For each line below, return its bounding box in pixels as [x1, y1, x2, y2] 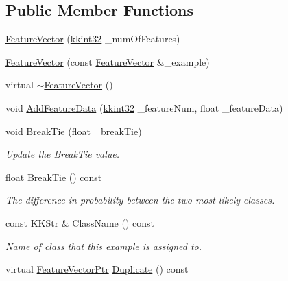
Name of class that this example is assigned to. [5, 239, 202, 253]
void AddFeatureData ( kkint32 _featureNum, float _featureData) [5, 100, 283, 114]
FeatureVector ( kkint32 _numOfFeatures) [5, 32, 180, 46]
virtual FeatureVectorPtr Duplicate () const [5, 262, 189, 276]
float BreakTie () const [5, 169, 102, 184]
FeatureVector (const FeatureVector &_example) [5, 54, 210, 69]
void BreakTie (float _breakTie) [5, 123, 142, 138]
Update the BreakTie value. [5, 147, 120, 161]
